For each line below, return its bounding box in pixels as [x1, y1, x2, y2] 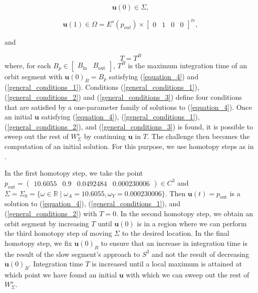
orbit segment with [5, 71, 63, 81]
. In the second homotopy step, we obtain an [116, 208, 253, 218]
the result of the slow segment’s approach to [5, 248, 140, 259]
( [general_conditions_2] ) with [5, 208, 97, 218]
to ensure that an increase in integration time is [101, 237, 247, 248]
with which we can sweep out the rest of [126, 269, 249, 279]
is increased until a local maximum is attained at [92, 258, 242, 269]
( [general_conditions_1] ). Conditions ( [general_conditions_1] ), [5, 82, 199, 92]
